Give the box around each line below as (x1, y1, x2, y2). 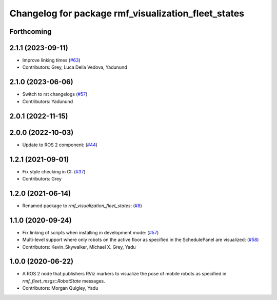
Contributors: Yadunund (22, 98, 73, 105)
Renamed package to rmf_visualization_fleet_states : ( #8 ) (22, 203, 142, 209)
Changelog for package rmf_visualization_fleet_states (9, 8, 245, 19)
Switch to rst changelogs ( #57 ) (22, 91, 88, 97)
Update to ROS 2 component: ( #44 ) (22, 142, 97, 148)
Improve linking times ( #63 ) (22, 57, 81, 64)
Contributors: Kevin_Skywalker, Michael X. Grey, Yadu (22, 244, 136, 250)
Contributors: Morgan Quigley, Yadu (22, 285, 98, 291)
